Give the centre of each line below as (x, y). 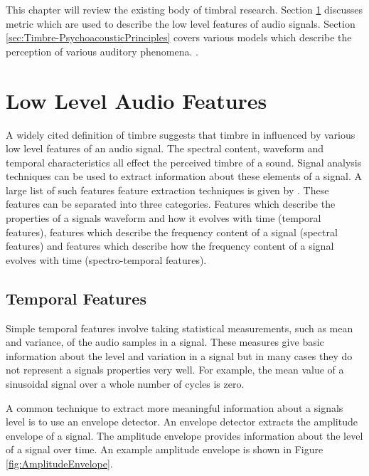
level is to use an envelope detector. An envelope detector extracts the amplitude (182, 422)
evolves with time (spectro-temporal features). (106, 259)
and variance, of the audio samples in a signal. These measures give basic (165, 342)
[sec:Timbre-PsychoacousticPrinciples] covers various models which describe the (179, 37)
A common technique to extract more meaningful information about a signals (175, 407)
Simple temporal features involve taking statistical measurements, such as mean (180, 328)
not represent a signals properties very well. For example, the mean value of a (175, 370)
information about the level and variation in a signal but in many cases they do (179, 355)
